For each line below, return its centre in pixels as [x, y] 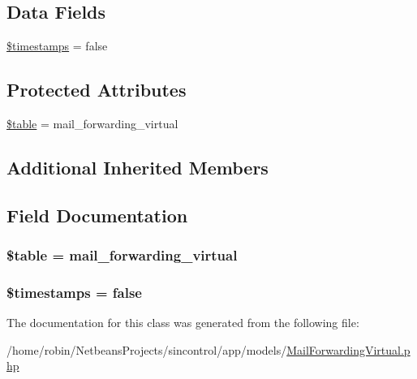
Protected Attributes [97, 90]
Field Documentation [97, 215]
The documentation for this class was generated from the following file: [183, 323]
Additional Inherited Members [138, 167]
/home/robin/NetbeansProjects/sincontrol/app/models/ [147, 349]
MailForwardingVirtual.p [348, 349]
